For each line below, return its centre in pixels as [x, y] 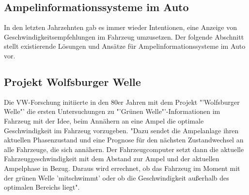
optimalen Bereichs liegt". [42, 187]
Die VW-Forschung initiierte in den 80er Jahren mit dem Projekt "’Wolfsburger [122, 102]
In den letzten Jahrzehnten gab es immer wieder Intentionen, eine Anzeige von [121, 27]
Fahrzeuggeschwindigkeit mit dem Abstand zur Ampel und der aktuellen [112, 159]
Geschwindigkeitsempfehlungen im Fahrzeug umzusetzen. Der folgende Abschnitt [124, 36]
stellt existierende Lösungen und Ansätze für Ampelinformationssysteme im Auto [125, 46]
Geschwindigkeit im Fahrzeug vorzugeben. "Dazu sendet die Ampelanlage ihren [121, 130]
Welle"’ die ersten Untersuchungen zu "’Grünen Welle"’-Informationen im [112, 111]
